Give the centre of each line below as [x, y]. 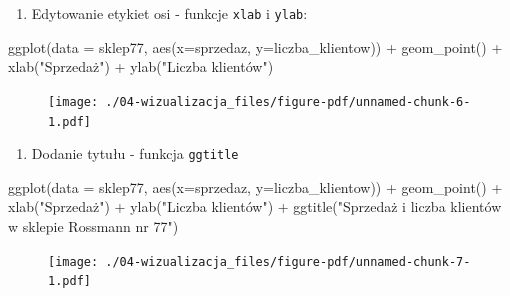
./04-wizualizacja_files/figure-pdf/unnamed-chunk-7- [288, 261]
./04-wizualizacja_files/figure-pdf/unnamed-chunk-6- [288, 101]
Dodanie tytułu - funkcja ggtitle [135, 153]
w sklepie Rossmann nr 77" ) [93, 226]
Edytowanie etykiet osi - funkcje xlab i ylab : [169, 13]
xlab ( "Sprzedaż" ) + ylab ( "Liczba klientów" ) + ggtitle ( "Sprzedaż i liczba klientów [255, 206]
